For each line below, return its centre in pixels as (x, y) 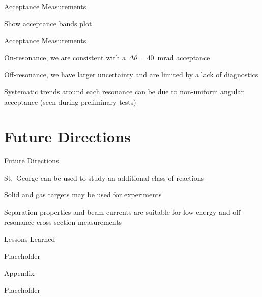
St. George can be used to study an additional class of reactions (104, 177)
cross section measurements (79, 222)
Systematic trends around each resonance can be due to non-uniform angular (124, 91)
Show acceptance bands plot (48, 23)
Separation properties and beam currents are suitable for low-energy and (117, 212)
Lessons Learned (30, 239)
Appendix (19, 273)
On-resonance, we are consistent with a (65, 57)
